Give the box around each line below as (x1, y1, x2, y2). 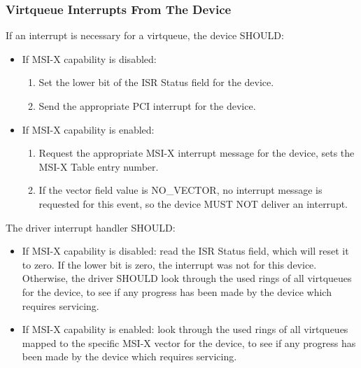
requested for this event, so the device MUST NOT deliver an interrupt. (38, 196, 348, 211)
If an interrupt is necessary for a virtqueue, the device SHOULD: (6, 28, 284, 43)
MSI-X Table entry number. (38, 159, 159, 174)
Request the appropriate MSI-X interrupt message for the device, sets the (38, 146, 355, 160)
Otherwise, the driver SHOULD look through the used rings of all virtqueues (22, 271, 352, 285)
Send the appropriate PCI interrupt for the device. (38, 99, 256, 113)
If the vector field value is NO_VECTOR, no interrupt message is (38, 183, 323, 197)
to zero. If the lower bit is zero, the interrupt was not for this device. (22, 257, 317, 271)
